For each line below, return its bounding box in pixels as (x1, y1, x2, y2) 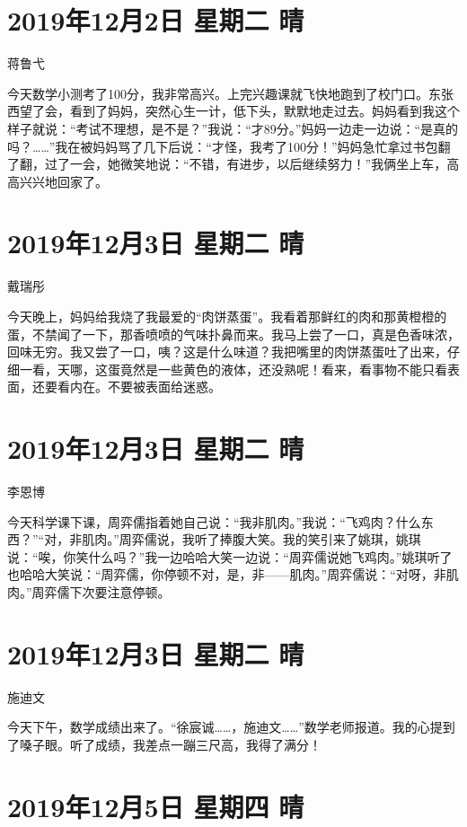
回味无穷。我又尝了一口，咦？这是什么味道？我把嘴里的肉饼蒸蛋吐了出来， (7, 342, 447, 361)
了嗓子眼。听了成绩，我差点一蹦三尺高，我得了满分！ (7, 735, 322, 753)
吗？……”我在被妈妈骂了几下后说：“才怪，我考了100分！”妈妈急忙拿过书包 (7, 136, 438, 155)
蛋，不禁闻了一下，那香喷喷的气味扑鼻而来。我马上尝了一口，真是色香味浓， (7, 324, 460, 343)
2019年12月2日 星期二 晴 (7, 2, 304, 39)
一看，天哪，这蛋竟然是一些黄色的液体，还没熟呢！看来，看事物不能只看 (19, 359, 447, 378)
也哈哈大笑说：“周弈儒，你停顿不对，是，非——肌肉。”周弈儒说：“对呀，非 (7, 565, 446, 584)
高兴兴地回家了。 (7, 172, 108, 190)
